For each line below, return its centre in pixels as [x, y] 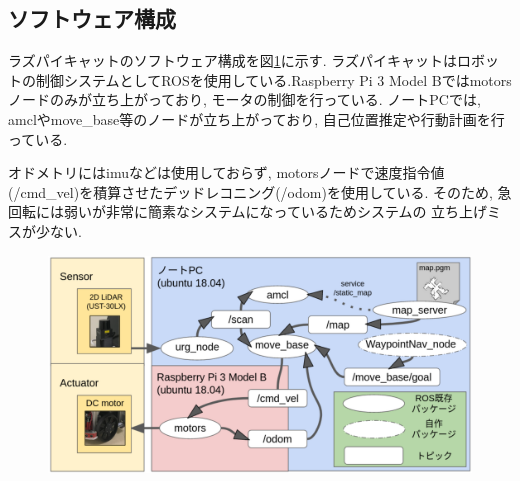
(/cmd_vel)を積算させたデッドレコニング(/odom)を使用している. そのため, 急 [260, 191]
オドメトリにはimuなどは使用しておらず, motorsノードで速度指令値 [226, 172]
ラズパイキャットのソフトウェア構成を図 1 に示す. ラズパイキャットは [233, 60]
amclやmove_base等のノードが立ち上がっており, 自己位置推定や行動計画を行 [256, 118]
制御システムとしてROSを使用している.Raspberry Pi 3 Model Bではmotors [273, 79]
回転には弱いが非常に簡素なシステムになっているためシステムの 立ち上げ [248, 211]
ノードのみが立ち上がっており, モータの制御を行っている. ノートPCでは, [244, 99]
